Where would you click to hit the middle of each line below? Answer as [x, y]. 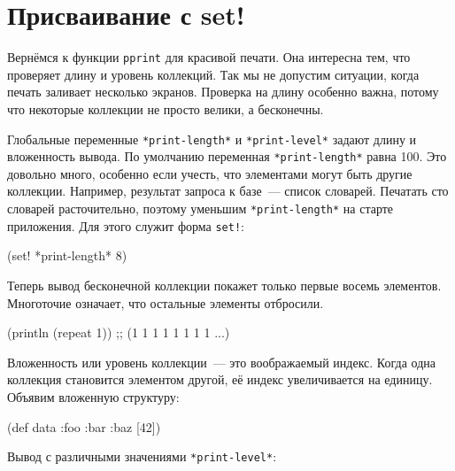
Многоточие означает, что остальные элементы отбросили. [166, 302]
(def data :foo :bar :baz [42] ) [84, 426]
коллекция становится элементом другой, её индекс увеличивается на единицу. [220, 379]
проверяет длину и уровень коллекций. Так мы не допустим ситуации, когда [213, 74]
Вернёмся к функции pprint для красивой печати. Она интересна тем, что [209, 57]
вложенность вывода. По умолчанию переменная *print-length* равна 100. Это [227, 156]
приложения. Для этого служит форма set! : [126, 225]
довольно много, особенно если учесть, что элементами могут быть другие [210, 173]
